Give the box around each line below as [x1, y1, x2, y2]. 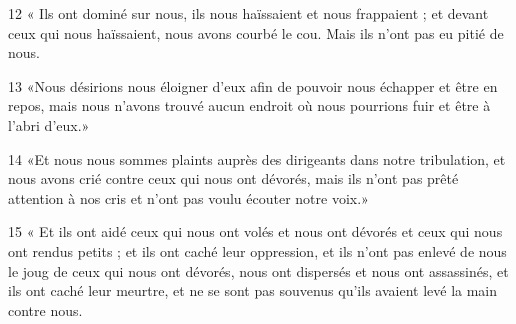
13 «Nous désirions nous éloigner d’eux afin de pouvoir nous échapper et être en [8, 75, 498, 96]
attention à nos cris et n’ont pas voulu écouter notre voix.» [8, 187, 369, 208]
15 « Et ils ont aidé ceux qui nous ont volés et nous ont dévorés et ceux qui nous [8, 221, 503, 242]
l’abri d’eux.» [8, 114, 90, 135]
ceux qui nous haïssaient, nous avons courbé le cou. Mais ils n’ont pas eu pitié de [8, 22, 504, 43]
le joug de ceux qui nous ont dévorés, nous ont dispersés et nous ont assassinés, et [8, 260, 509, 281]
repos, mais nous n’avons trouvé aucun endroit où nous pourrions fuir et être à [8, 95, 491, 116]
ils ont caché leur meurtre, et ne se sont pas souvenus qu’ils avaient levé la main [8, 280, 498, 301]
